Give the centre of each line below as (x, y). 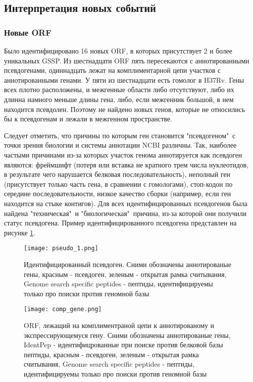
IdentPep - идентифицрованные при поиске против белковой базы (124, 345)
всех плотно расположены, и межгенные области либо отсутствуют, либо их (119, 89)
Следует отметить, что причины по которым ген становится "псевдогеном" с (120, 135)
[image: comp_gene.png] (63, 309)
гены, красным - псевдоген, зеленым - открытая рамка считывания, (125, 274)
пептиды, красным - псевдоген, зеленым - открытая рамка (111, 354)
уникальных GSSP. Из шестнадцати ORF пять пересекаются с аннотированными (127, 60)
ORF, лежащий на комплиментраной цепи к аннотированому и (119, 325)
